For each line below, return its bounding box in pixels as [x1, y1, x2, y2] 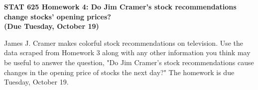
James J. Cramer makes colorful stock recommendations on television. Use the [4, 37, 244, 48]
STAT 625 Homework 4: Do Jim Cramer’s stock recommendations [4, 1, 237, 11]
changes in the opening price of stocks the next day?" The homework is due [4, 67, 235, 77]
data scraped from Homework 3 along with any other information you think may [4, 47, 251, 58]
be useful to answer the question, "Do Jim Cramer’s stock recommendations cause [4, 57, 254, 67]
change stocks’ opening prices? [4, 11, 111, 21]
